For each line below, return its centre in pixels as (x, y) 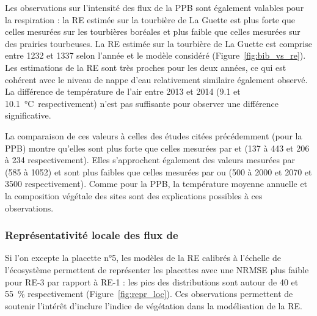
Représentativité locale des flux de (92, 235)
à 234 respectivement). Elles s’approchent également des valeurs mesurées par (150, 160)
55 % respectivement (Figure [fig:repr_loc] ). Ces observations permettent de (149, 294)
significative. (28, 115)
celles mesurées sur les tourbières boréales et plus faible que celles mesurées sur (153, 31)
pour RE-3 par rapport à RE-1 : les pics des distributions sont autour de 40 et (152, 281)
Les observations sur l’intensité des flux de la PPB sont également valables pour (155, 7)
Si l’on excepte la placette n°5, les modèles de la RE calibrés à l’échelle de (143, 258)
